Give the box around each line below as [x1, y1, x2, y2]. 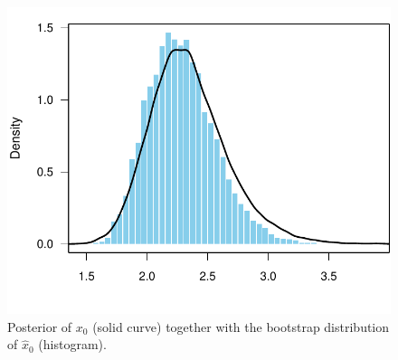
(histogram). [38, 335, 107, 354]
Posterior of [7, 317, 72, 336]
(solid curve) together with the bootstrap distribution [92, 317, 390, 336]
